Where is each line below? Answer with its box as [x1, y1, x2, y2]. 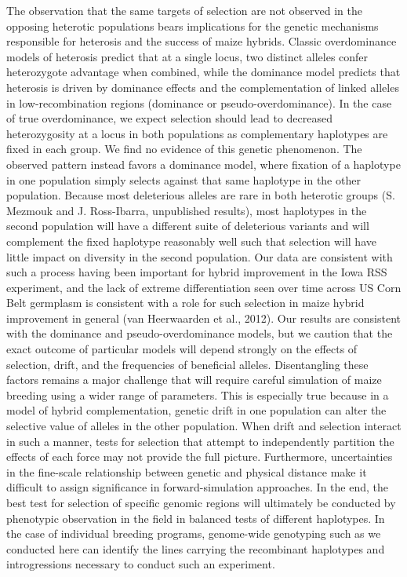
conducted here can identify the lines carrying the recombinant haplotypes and [6, 540, 385, 557]
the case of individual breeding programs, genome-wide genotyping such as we [6, 525, 381, 542]
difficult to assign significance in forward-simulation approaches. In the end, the [6, 479, 389, 495]
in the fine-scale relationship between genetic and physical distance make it [6, 463, 367, 480]
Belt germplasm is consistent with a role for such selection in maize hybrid [6, 294, 365, 311]
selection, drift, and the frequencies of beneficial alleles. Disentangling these [6, 356, 369, 372]
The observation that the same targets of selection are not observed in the [6, 2, 362, 18]
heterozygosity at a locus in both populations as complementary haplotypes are [6, 125, 388, 141]
